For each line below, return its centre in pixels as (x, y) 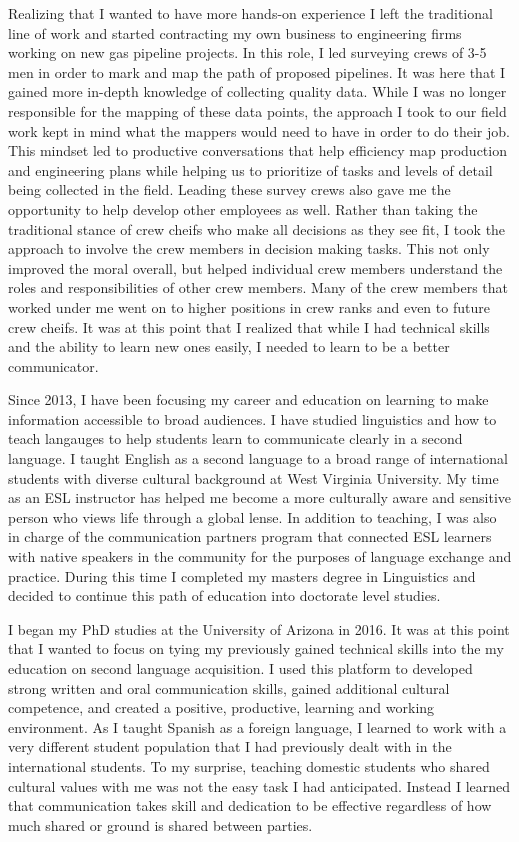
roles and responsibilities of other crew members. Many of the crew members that (258, 287)
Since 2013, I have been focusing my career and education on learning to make (248, 399)
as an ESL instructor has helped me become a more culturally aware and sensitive (259, 497)
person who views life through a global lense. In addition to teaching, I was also (252, 516)
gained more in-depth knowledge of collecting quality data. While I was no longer (257, 91)
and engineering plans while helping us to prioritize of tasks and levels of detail (250, 169)
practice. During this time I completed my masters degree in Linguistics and (242, 575)
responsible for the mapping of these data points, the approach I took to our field (257, 110)
